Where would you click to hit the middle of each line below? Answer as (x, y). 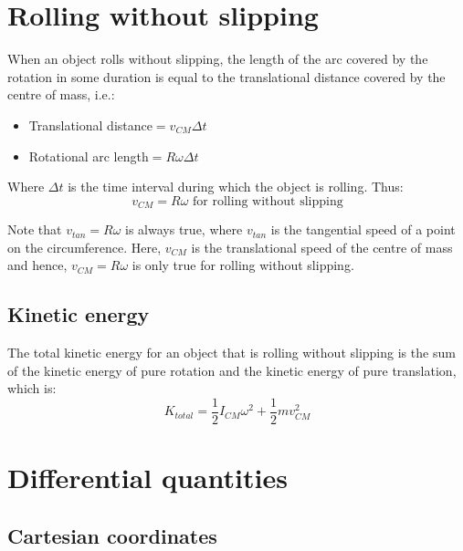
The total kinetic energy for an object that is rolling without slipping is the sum (231, 353)
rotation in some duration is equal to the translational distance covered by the (226, 76)
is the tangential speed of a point (363, 229)
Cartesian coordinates (112, 535)
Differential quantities (147, 478)
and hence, (37, 265)
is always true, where (184, 229)
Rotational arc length (89, 156)
